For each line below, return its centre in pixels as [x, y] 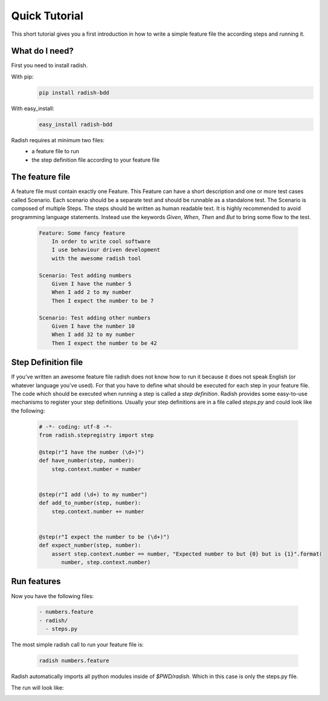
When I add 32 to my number [93, 335]
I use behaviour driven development [106, 250]
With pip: [22, 76]
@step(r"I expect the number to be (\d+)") [105, 537]
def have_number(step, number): [87, 461]
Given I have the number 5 [92, 284]
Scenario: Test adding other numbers [95, 318]
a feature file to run [56, 151]
